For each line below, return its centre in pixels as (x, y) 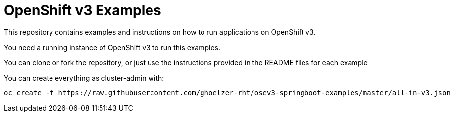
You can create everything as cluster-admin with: (84, 78)
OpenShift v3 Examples (83, 10)
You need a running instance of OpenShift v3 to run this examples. (112, 47)
